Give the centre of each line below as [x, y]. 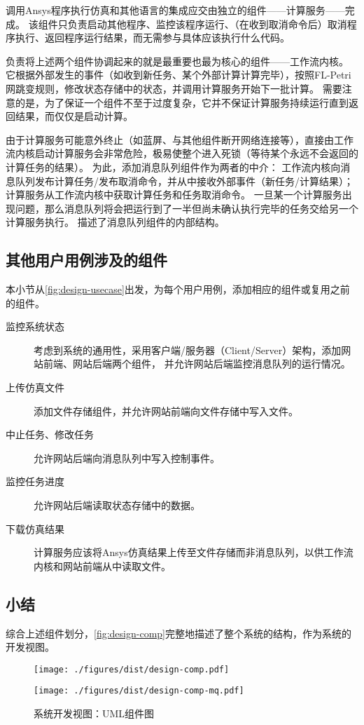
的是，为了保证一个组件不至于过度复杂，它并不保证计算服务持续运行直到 [182, 102]
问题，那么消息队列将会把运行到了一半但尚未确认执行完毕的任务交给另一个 [187, 208]
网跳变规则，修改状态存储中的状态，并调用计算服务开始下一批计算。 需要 [174, 88]
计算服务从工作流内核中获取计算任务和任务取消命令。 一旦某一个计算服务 [174, 195]
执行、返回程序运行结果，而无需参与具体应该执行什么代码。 [152, 38]
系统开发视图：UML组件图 [94, 713]
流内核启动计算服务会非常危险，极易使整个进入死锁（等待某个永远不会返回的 [182, 153]
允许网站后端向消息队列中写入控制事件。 [127, 458]
